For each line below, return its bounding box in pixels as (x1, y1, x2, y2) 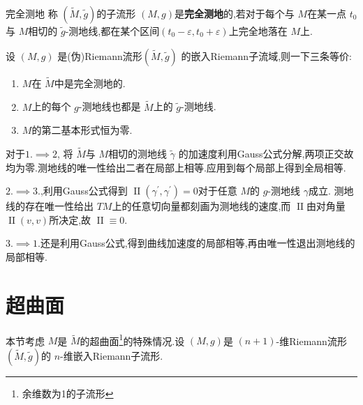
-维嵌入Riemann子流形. (60, 348, 163, 362)
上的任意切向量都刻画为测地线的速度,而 (112, 199, 291, 213)
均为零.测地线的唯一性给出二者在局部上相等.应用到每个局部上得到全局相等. (6, 160, 346, 174)
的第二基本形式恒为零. (31, 123, 133, 137)
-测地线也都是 (78, 99, 141, 114)
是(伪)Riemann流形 (57, 48, 142, 63)
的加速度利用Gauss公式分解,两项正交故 (178, 146, 354, 161)
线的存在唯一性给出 (6, 199, 94, 213)
